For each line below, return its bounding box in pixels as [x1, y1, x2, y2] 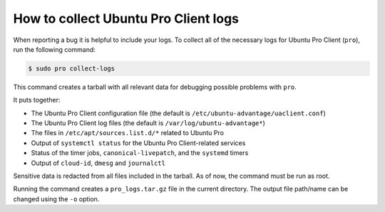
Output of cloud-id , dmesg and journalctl [31, 159, 165, 167]
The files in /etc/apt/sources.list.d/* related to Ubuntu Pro [31, 129, 225, 137]
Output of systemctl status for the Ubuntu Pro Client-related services [31, 139, 246, 147]
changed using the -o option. [13, 194, 100, 203]
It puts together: [13, 96, 61, 105]
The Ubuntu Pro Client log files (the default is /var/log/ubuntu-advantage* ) [31, 119, 265, 127]
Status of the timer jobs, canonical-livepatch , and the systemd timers [31, 149, 249, 157]
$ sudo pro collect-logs [28, 64, 115, 73]
